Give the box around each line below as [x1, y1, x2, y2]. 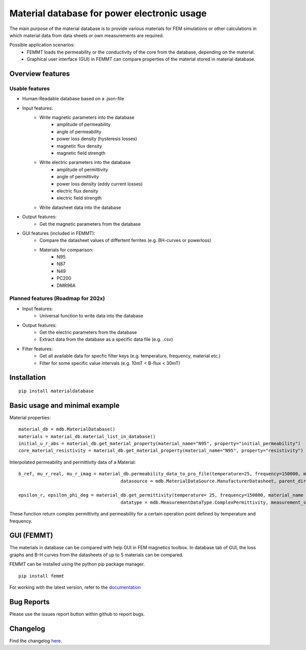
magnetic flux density [57, 143, 102, 149]
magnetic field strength [57, 150, 106, 156]
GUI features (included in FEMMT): [22, 230, 95, 236]
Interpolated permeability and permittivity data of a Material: [9, 459, 136, 465]
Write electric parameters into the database [39, 159, 131, 166]
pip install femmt [18, 573, 65, 579]
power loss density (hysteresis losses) [57, 136, 137, 142]
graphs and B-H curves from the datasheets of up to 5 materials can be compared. [9, 552, 184, 558]
